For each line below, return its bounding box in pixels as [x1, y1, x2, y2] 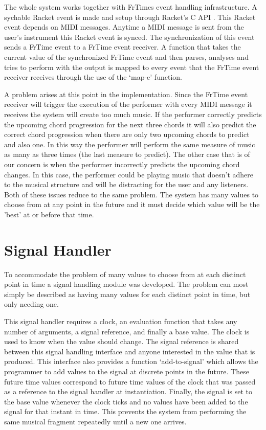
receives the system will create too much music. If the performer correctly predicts [4, 108, 262, 119]
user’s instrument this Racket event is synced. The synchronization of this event [4, 31, 255, 42]
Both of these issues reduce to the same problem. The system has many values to [4, 189, 259, 199]
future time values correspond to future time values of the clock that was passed [4, 376, 256, 387]
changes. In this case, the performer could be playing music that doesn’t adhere [4, 169, 254, 179]
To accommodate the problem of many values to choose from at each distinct [4, 268, 246, 279]
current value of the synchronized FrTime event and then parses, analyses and [4, 51, 249, 62]
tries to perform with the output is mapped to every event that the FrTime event [4, 61, 259, 72]
